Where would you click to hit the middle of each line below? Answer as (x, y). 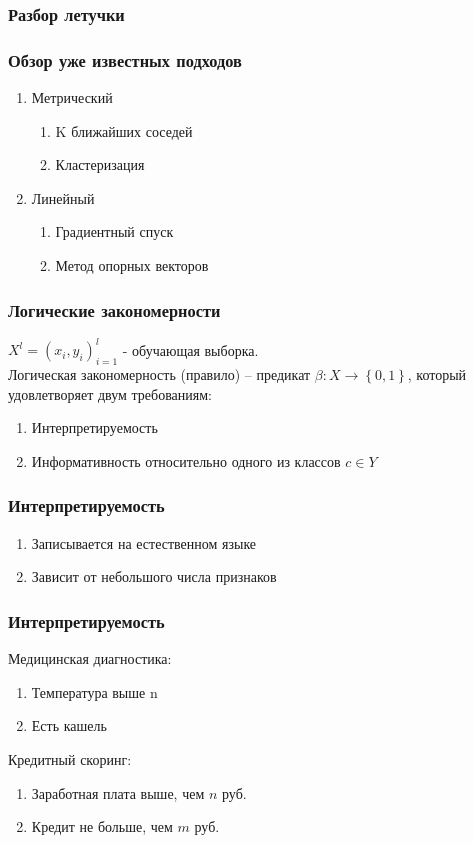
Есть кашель (69, 725)
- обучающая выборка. (190, 349)
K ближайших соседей (124, 130)
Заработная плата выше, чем (118, 792)
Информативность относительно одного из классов (186, 460)
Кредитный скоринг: (70, 758)
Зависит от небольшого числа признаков (154, 576)
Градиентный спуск (114, 231)
